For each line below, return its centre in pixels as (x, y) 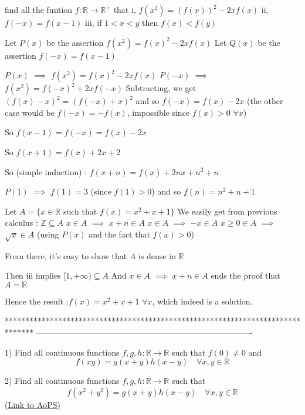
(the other (265, 101)
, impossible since (158, 112)
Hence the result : (37, 301)
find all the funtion (39, 9)
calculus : (21, 222)
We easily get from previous (227, 211)
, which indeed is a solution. (202, 301)
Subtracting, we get (161, 88)
